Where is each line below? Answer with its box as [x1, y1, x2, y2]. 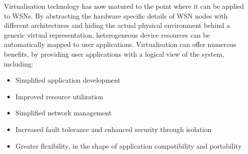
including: [4, 58, 33, 68]
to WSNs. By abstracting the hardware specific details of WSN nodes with [4, 10, 228, 21]
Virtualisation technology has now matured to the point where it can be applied [4, 1, 244, 11]
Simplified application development [15, 75, 121, 85]
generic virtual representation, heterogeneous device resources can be [4, 29, 210, 40]
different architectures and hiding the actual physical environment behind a [4, 20, 230, 30]
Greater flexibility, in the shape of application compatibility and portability [15, 140, 242, 151]
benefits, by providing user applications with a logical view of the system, [4, 48, 225, 59]
